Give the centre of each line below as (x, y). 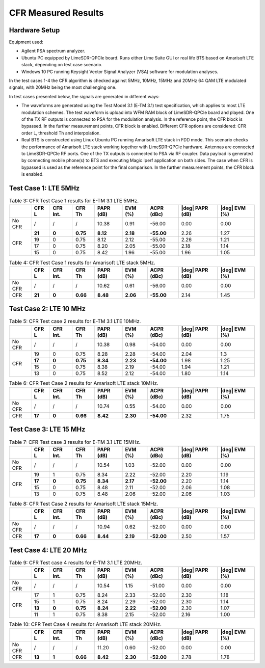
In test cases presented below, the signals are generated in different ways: (84, 96)
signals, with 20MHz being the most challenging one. (63, 87)
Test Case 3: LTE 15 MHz (47, 429)
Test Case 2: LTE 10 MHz (47, 309)
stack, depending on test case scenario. (62, 65)
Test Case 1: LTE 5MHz (44, 188)
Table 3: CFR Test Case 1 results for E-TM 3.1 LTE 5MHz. (74, 201)
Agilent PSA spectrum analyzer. (53, 51)
